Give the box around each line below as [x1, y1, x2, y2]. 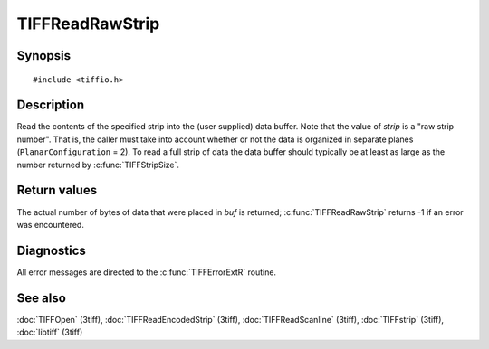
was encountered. [16, 219, 85, 230]
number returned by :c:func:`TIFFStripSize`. [16, 159, 180, 170]
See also [16, 290, 67, 306]
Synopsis [16, 48, 72, 63]
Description [16, 98, 85, 113]
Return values [16, 183, 98, 198]
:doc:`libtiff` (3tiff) [16, 326, 83, 338]
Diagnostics [16, 242, 86, 258]
